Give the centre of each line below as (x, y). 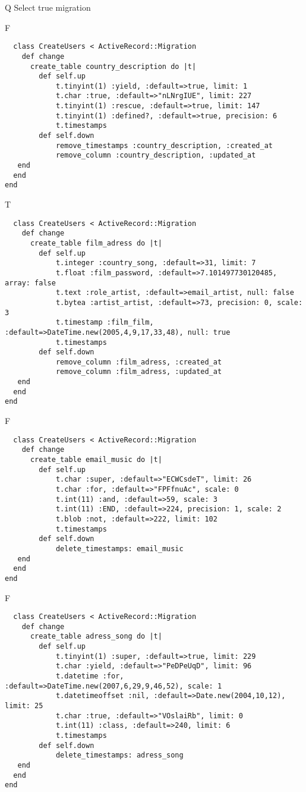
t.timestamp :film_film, (105, 323)
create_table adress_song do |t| (96, 637)
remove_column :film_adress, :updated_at (139, 372)
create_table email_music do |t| (96, 460)
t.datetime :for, (90, 676)
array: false (30, 283)
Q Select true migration (48, 7)
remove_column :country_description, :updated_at (156, 155)
